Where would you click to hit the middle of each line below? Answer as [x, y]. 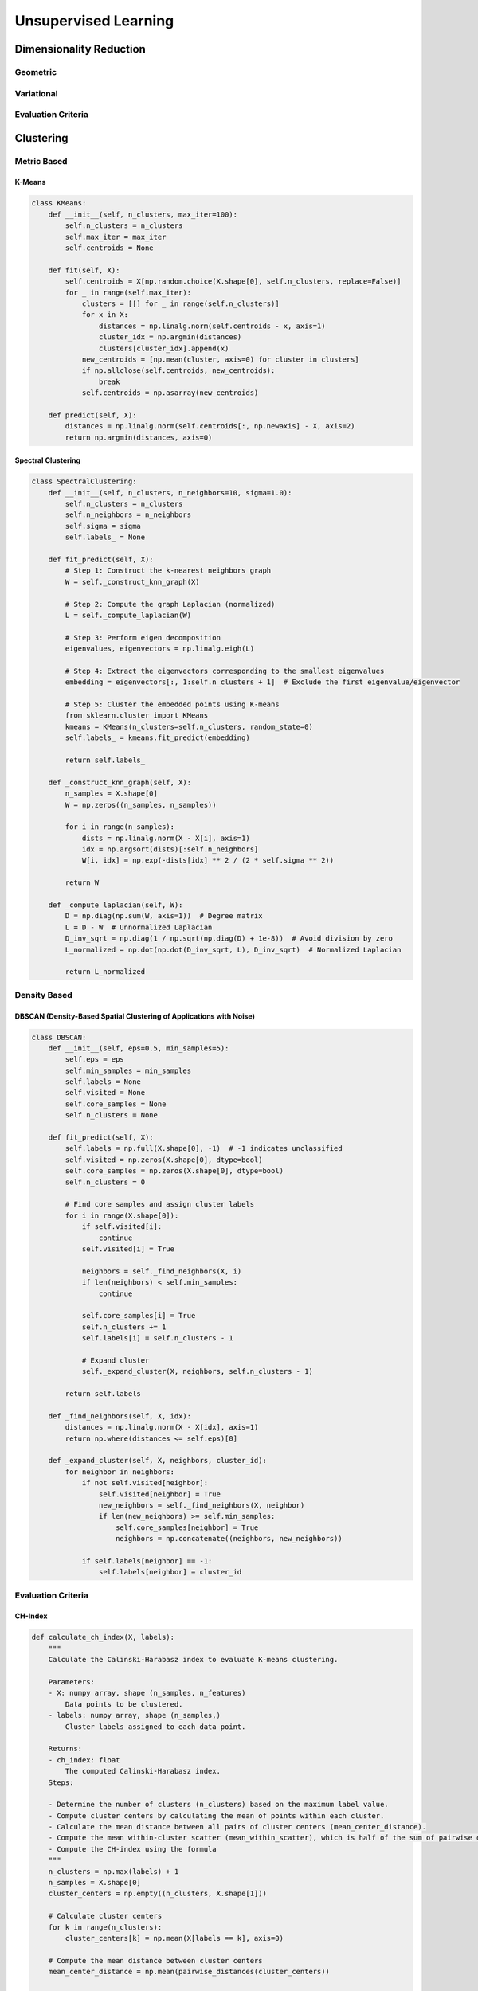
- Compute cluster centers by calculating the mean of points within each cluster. [216, 1815]
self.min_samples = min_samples [128, 1070]
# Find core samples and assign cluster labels [160, 1204]
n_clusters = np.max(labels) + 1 [114, 1871]
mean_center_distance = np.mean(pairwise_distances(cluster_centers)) [189, 1972]
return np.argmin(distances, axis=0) [139, 437]
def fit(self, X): [84, 270]
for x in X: [105, 315]
